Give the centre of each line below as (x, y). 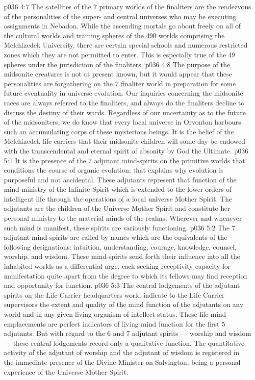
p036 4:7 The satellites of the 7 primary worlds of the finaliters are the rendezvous (127, 6)
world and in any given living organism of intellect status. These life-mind (115, 314)
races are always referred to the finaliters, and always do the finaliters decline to (124, 102)
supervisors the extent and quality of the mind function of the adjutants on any (124, 304)
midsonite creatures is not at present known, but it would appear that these (118, 74)
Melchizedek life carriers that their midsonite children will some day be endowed (125, 141)
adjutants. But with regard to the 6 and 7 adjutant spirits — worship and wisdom (127, 333)
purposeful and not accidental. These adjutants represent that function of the (120, 179)
